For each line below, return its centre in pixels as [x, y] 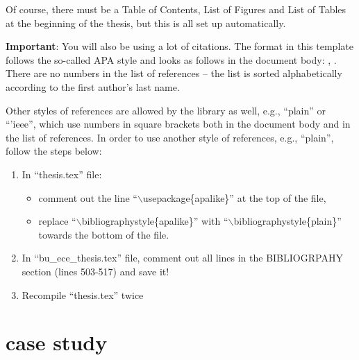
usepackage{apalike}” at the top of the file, [234, 197]
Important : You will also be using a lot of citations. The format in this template [179, 46]
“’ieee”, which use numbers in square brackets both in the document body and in [178, 124]
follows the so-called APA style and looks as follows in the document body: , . [171, 59]
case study [57, 342]
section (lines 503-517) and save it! [95, 271]
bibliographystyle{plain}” [287, 221]
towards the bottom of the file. [104, 234]
